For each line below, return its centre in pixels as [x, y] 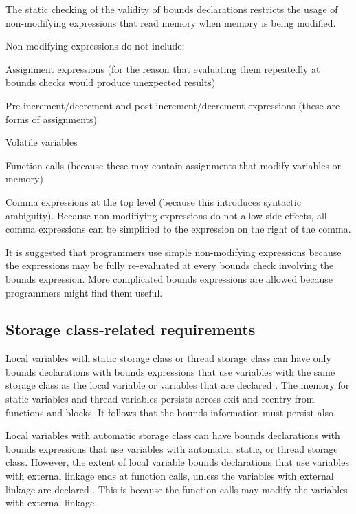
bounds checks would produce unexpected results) [111, 82]
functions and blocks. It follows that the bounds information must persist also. [171, 412]
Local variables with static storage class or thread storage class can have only [168, 358]
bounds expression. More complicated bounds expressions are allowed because [169, 278]
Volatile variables [42, 142]
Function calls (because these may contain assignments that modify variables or [174, 165]
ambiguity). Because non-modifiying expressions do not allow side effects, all [166, 215]
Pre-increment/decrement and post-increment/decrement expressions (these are [173, 105]
